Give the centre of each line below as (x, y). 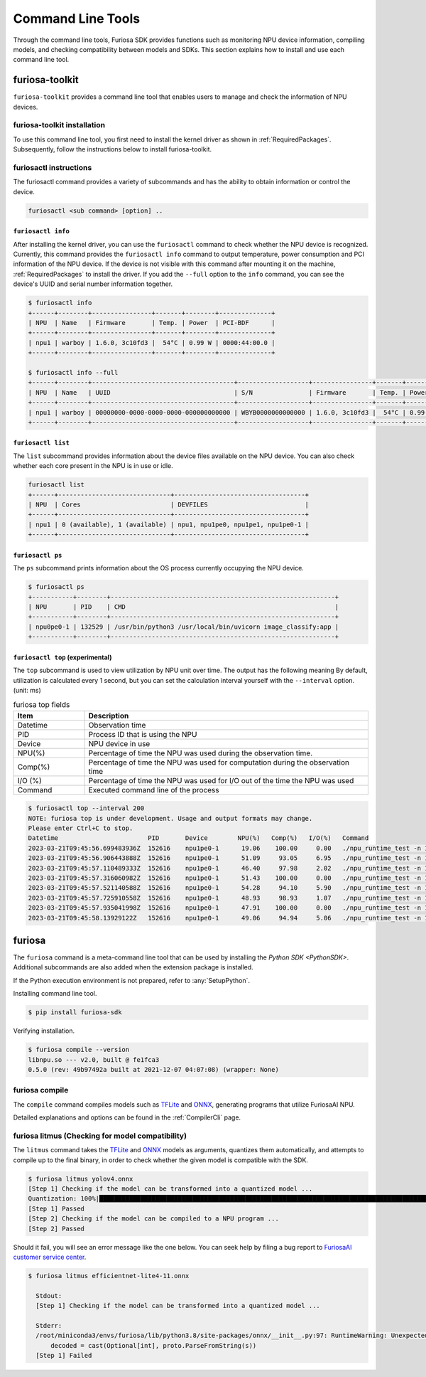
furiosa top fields (42, 705)
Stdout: (49, 1296)
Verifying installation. (44, 1031)
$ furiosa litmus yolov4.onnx (81, 1179)
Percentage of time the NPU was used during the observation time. (200, 753)
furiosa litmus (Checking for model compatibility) (100, 1136)
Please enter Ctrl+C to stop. (81, 828)
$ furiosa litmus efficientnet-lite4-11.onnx (109, 1276)
